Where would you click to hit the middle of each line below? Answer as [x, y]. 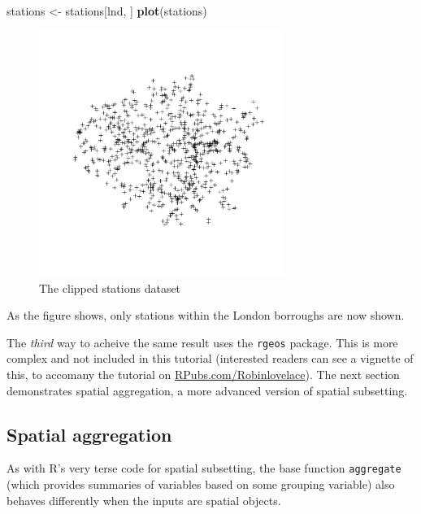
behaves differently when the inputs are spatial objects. [144, 500]
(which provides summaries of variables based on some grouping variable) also [201, 484]
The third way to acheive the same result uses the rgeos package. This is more [202, 342]
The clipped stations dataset [110, 287]
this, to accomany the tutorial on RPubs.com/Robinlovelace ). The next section [203, 374]
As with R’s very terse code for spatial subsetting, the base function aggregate [204, 468]
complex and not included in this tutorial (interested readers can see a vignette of [210, 358]
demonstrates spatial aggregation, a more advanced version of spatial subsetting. [207, 390]
